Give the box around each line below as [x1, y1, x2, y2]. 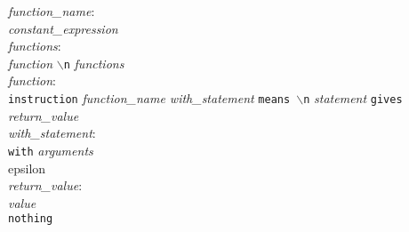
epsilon [8, 158, 46, 177]
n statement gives [303, 89, 403, 108]
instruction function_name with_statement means [8, 89, 291, 108]
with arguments [8, 140, 93, 159]
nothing [8, 212, 53, 226]
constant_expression [8, 19, 118, 37]
